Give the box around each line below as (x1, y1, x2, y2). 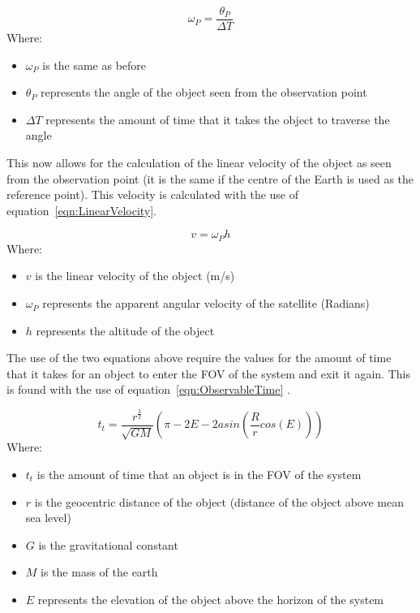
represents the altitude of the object (36, 322, 215, 339)
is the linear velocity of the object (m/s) (35, 267, 235, 284)
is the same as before (42, 56, 147, 73)
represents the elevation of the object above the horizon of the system (37, 590, 384, 607)
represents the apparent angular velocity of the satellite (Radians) (42, 295, 370, 312)
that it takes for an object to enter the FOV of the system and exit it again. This (6, 365, 410, 382)
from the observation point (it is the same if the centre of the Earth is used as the (6, 170, 414, 187)
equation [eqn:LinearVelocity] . (6, 201, 157, 218)
